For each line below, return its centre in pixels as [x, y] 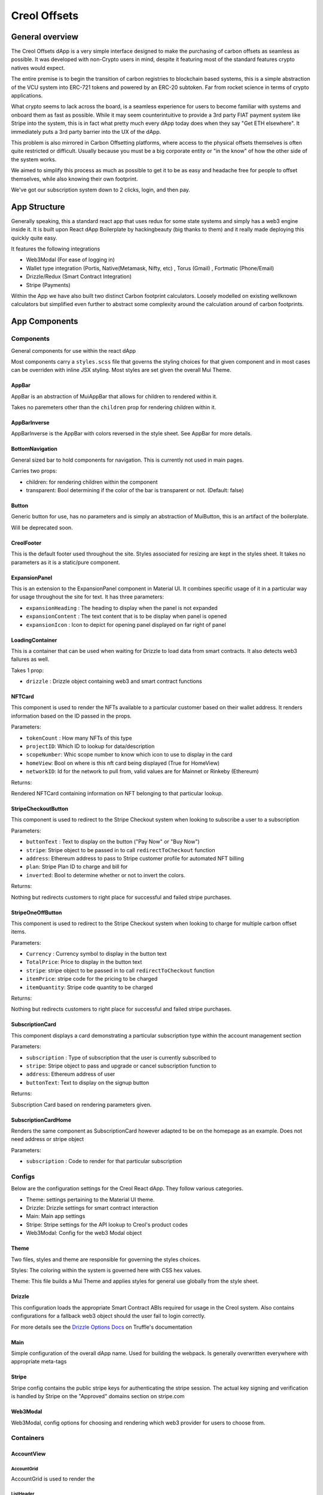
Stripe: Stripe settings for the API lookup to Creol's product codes [107, 1224]
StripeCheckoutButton [40, 808]
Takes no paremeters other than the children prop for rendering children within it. [114, 407]
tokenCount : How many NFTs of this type [79, 738]
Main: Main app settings [56, 1216]
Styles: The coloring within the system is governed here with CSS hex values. [106, 1270]
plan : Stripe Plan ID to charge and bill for [77, 867]
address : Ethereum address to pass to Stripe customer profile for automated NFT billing [135, 858]
